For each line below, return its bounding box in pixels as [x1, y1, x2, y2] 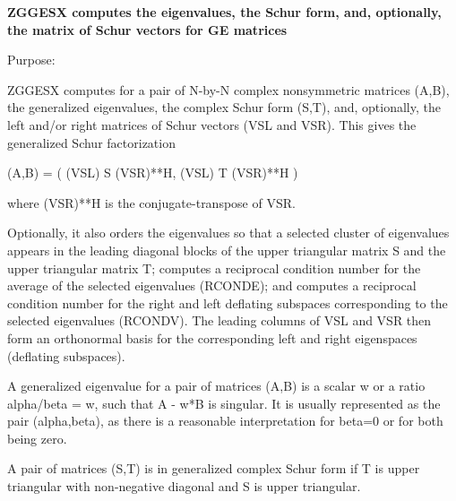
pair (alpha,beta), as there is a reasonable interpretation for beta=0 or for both [7, 411, 443, 430]
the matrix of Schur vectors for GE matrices [7, 20, 288, 39]
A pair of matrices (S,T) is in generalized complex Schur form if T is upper [7, 459, 420, 478]
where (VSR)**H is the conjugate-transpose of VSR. [7, 193, 296, 212]
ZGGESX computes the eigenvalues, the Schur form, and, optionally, [7, 3, 442, 21]
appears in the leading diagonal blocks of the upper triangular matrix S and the [7, 240, 446, 259]
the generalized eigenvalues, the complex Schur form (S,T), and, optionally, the [7, 98, 441, 117]
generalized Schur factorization [7, 133, 176, 151]
